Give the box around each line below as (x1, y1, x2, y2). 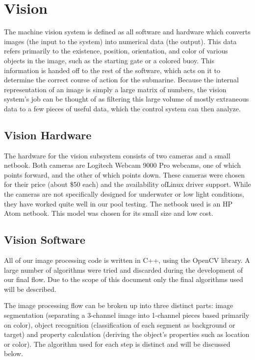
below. (4, 348, 23, 359)
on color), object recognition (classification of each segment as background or (4, 319, 235, 330)
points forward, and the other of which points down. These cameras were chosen (4, 169, 245, 180)
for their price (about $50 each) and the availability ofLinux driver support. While (4, 179, 251, 189)
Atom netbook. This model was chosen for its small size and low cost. (4, 208, 213, 218)
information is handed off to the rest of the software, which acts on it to (4, 65, 221, 75)
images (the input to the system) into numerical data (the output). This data (4, 36, 237, 46)
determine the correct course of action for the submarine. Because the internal (4, 75, 239, 85)
